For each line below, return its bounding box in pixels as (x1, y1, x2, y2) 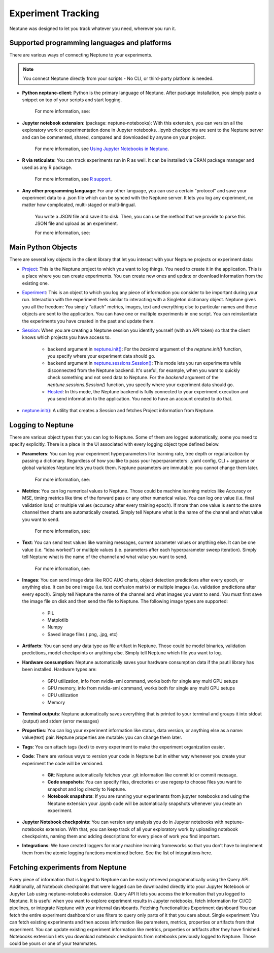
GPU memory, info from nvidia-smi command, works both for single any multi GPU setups (47, 685, 235, 691)
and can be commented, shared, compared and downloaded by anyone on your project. (22, 134, 206, 140)
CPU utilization (47, 692, 79, 698)
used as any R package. (22, 164, 73, 170)
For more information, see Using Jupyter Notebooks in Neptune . (35, 146, 169, 152)
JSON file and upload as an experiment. (35, 220, 118, 226)
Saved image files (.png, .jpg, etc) (47, 631, 118, 637)
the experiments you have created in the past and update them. (22, 318, 155, 324)
